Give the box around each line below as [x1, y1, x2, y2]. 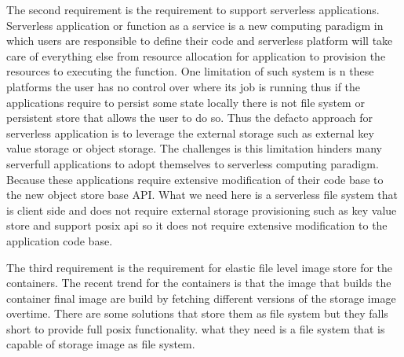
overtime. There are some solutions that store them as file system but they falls [6, 305, 388, 322]
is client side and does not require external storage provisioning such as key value [6, 201, 397, 218]
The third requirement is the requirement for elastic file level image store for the [6, 259, 393, 275]
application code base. [6, 232, 113, 248]
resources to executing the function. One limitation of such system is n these [6, 63, 374, 79]
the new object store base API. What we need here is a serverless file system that [6, 186, 399, 203]
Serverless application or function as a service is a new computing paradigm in [6, 17, 384, 33]
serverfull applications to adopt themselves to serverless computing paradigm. [6, 155, 379, 171]
